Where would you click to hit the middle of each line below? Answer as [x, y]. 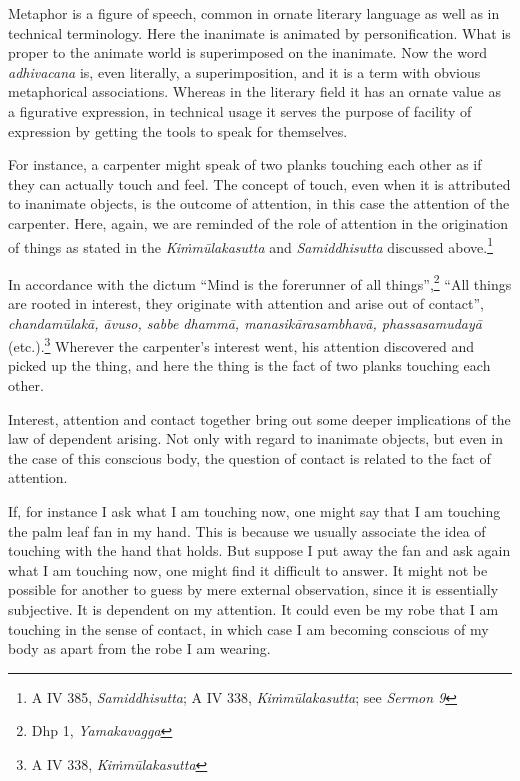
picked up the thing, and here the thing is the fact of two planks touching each [249, 365]
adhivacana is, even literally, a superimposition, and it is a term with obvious [244, 71]
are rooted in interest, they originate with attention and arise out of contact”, [246, 303]
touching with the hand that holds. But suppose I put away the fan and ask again [259, 550]
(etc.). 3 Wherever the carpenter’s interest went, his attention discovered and [241, 344]
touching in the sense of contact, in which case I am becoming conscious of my [248, 628]
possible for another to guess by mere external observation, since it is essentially [253, 589]
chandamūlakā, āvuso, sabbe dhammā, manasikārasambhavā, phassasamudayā [245, 322]
